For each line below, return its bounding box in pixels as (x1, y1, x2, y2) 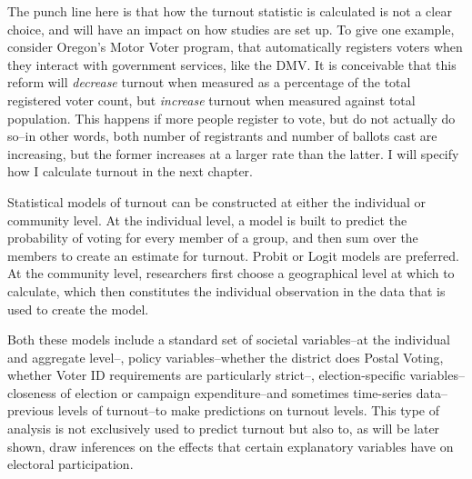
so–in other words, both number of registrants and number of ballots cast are (7, 126, 437, 145)
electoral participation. (7, 454, 134, 474)
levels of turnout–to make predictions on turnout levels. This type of (57, 401, 440, 420)
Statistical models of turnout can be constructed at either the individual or (7, 192, 427, 211)
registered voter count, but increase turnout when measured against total (7, 90, 416, 109)
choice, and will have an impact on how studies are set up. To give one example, (7, 19, 455, 38)
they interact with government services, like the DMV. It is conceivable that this (7, 55, 457, 74)
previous (7, 401, 55, 420)
